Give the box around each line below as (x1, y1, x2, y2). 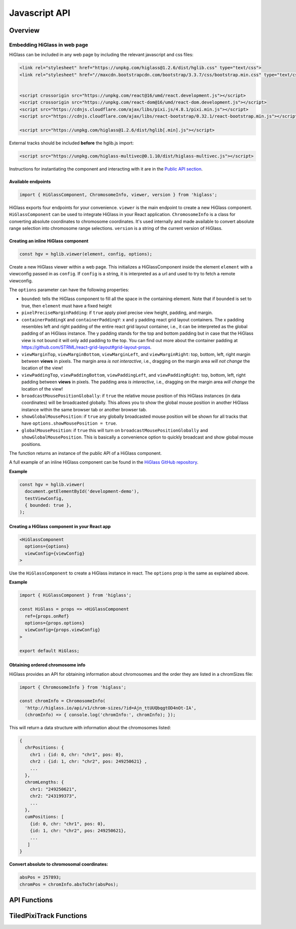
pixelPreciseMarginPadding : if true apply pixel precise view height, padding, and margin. (21, 310, 213, 316)
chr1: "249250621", (30, 786, 77, 792)
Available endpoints (9, 178, 51, 184)
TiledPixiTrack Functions (9, 912, 87, 920)
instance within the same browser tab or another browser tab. (21, 406, 148, 412)
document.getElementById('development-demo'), (25, 488, 140, 494)
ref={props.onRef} (25, 613, 69, 619)
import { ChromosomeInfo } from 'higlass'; (19, 684, 127, 690)
